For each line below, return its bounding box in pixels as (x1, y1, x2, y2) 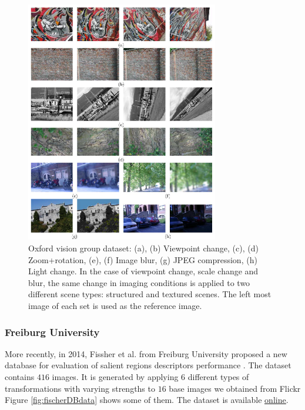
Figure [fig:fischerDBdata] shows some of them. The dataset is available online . (5, 394, 289, 406)
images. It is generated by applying (52, 371, 179, 382)
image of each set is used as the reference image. (28, 300, 202, 311)
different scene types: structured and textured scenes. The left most (28, 288, 272, 300)
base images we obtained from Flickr (169, 382, 301, 394)
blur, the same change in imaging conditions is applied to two (28, 276, 250, 288)
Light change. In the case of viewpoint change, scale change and (28, 265, 259, 277)
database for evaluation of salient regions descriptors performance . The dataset (5, 359, 291, 371)
